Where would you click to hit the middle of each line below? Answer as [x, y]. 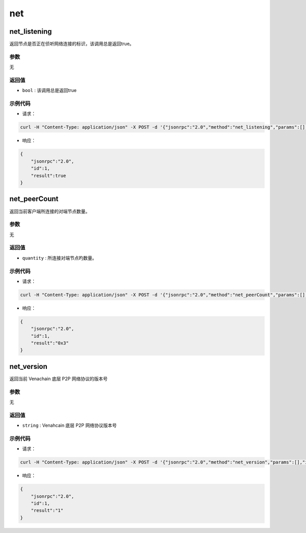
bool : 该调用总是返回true [49, 90]
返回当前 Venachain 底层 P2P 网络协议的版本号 [59, 379]
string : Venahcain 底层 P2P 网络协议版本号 [69, 425]
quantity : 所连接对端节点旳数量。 [59, 258]
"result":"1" [47, 511]
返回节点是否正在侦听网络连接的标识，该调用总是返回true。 [72, 44]
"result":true [48, 176]
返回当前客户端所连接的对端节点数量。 [50, 211]
